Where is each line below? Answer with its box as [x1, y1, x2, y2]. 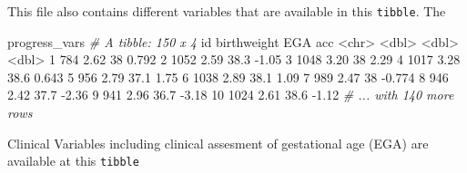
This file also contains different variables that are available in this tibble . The [7, 2, 446, 20]
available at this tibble [7, 151, 139, 170]
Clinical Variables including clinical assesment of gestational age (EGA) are [7, 133, 429, 152]
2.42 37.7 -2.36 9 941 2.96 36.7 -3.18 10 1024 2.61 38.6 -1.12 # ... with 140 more [7, 85, 454, 104]
